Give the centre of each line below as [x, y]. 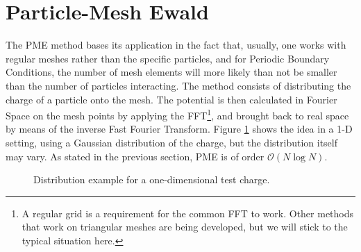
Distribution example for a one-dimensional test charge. [152, 179]
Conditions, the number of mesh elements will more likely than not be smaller [171, 72]
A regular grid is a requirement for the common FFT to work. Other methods [188, 213]
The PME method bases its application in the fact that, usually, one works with [176, 45]
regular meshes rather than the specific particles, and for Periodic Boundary [168, 58]
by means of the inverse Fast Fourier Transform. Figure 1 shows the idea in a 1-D [179, 129]
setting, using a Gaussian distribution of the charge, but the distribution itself [171, 142]
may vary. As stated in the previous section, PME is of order [135, 156]
